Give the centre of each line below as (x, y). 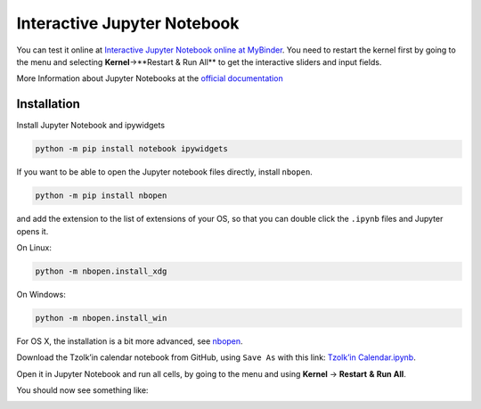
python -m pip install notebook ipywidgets (132, 149)
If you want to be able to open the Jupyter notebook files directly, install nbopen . (165, 172)
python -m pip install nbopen (101, 196)
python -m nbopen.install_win (101, 318)
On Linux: (34, 247)
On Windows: (41, 294)
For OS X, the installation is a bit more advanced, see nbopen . (130, 341)
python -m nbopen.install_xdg (101, 271)
